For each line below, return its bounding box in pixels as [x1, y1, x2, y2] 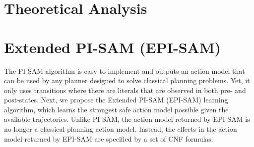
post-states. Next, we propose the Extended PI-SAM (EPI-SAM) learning [4, 95, 228, 105]
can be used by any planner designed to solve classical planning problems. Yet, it [4, 75, 250, 86]
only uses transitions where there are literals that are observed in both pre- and [4, 85, 246, 95]
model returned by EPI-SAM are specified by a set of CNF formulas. [4, 133, 213, 144]
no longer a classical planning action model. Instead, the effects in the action [4, 124, 237, 134]
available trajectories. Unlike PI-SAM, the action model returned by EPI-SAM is [4, 114, 250, 124]
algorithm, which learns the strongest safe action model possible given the [4, 104, 229, 114]
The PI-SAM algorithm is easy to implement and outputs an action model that [4, 65, 245, 76]
